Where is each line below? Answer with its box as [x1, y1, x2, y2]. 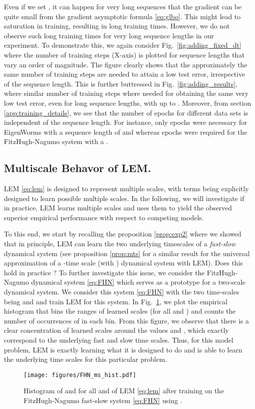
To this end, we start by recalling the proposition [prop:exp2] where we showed [4, 229, 242, 239]
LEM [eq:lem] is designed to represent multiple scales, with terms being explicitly [4, 183, 249, 194]
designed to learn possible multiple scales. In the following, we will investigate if [4, 193, 244, 203]
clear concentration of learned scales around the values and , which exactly [4, 325, 229, 335]
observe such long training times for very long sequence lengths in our [4, 30, 214, 40]
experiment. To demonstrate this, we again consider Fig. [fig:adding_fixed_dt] [4, 40, 242, 50]
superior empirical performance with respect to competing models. [4, 212, 204, 222]
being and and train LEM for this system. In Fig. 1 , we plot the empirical [4, 296, 227, 306]
